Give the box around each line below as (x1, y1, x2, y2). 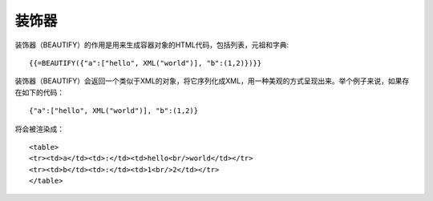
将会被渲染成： (14, 124, 64, 134)
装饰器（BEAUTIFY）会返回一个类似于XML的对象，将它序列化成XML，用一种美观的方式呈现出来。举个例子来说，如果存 (14, 76, 410, 86)
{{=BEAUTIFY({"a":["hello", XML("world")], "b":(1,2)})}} (29, 58, 262, 67)
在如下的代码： (14, 87, 64, 97)
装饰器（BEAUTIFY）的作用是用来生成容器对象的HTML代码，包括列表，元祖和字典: (14, 40, 289, 50)
